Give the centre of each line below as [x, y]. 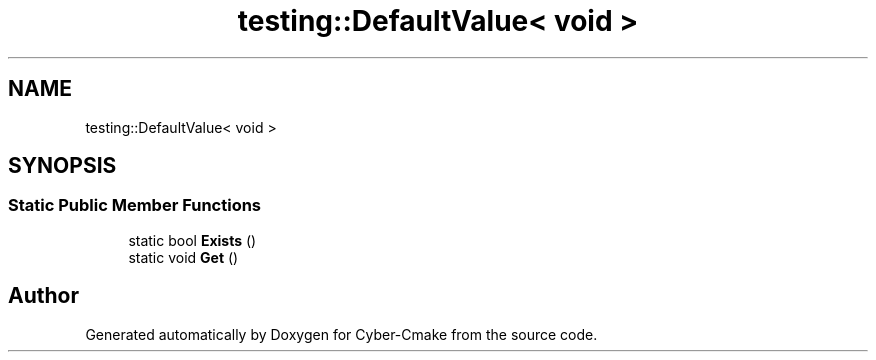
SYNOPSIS [62, 166]
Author [43, 296]
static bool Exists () [192, 240]
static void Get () [183, 257]
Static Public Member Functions [135, 205]
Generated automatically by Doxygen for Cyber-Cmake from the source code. [341, 334]
